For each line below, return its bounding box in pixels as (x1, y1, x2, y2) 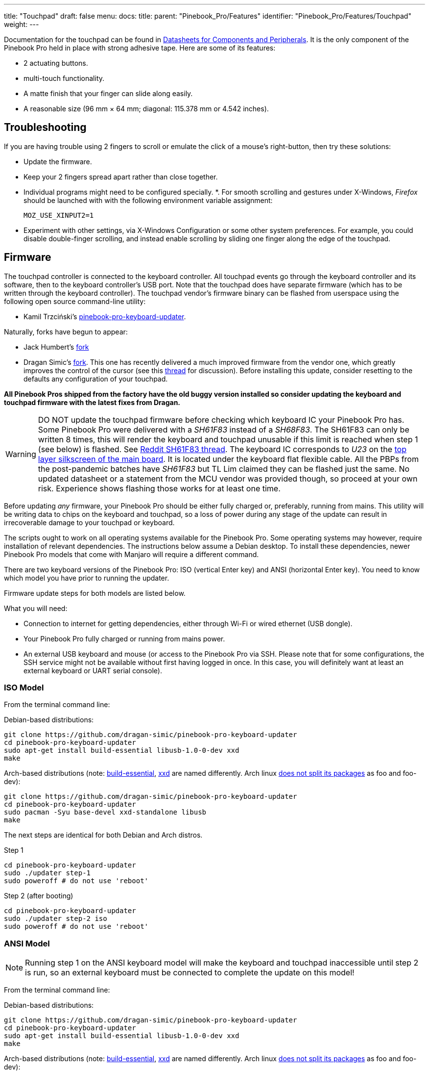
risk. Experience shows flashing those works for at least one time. (38, 483, 281, 493)
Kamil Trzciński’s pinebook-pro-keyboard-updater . (24, 312, 186, 321)
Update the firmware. (24, 157, 92, 166)
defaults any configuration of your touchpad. (24, 374, 168, 383)
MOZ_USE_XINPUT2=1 (24, 211, 94, 219)
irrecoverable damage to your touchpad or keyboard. (4, 518, 175, 527)
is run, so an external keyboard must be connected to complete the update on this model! (25, 968, 355, 978)
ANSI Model (4, 938, 50, 948)
